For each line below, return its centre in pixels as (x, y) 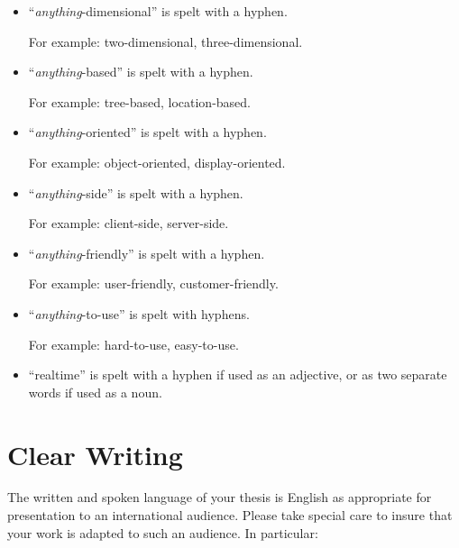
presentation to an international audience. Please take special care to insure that (230, 515)
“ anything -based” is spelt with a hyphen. (141, 72)
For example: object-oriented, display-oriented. (157, 162)
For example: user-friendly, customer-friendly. (153, 283)
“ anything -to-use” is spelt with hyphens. (139, 313)
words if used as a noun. (95, 392)
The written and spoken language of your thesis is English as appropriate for (220, 497)
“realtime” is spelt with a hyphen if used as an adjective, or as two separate (238, 374)
